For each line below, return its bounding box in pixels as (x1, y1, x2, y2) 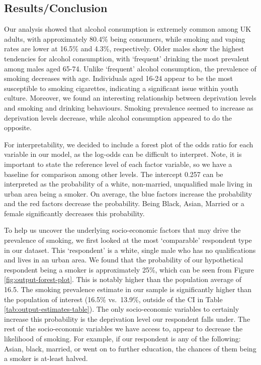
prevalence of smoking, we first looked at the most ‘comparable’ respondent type (4, 235, 252, 245)
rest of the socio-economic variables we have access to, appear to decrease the (4, 323, 243, 334)
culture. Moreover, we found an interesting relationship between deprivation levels (4, 93, 256, 103)
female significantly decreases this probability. (4, 208, 145, 218)
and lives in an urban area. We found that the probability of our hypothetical (4, 254, 243, 265)
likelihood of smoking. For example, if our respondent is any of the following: (4, 333, 241, 344)
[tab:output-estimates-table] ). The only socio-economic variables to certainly (4, 304, 239, 314)
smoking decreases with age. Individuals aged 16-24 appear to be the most (4, 73, 233, 83)
